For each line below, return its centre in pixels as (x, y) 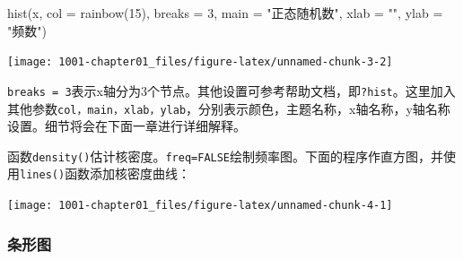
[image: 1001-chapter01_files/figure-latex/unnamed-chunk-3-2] (200, 62)
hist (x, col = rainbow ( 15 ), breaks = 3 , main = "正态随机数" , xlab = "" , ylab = (225, 13)
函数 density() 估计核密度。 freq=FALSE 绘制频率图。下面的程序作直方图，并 (226, 156)
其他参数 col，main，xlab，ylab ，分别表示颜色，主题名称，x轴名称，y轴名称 (229, 108)
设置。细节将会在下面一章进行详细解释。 (127, 126)
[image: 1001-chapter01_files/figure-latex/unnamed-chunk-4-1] (200, 206)
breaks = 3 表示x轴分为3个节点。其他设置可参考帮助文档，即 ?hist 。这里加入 (231, 90)
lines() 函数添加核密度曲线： (105, 173)
